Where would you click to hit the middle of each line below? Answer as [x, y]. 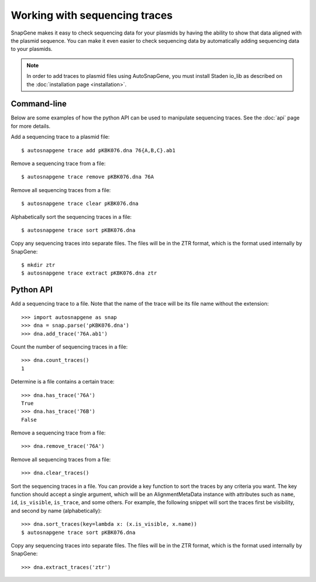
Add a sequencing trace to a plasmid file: [60, 137]
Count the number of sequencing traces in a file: [69, 347]
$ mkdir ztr [38, 265]
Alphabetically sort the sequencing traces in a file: [71, 217]
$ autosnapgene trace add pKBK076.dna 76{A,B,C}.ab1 [98, 150]
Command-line [39, 104]
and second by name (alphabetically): [56, 511]
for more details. [31, 126]
